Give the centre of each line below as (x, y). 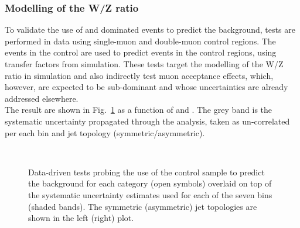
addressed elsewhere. (42, 98)
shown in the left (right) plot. (81, 218)
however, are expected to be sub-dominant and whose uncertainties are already (146, 87)
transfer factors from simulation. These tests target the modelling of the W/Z (144, 64)
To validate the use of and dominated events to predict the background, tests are (150, 30)
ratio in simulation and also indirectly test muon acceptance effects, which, (139, 75)
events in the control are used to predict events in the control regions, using (141, 52)
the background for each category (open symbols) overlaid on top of (150, 183)
